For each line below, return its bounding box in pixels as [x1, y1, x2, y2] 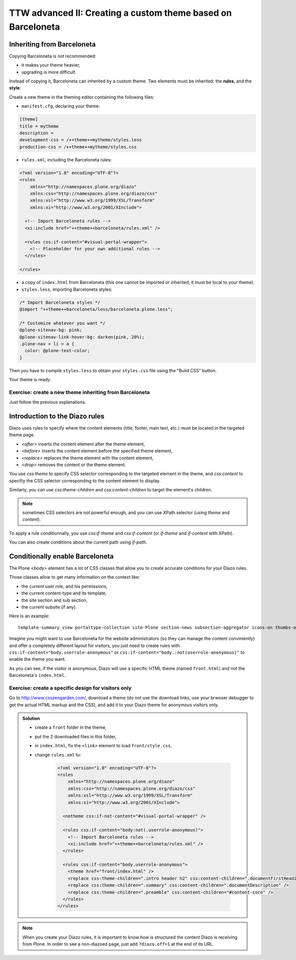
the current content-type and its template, [21, 590, 107, 596]
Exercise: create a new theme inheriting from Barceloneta [9, 389, 150, 396]
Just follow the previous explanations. [9, 399, 86, 405]
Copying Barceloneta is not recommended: [9, 53, 96, 59]
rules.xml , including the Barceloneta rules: [21, 157, 112, 162]
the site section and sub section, [21, 597, 88, 603]
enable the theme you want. [9, 656, 66, 662]
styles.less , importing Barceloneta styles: [21, 286, 112, 292]
